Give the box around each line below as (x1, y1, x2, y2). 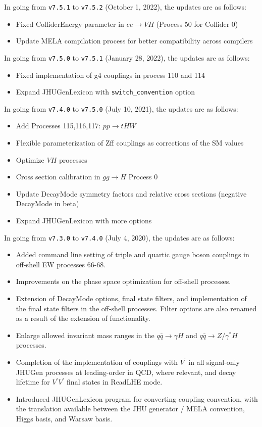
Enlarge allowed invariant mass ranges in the (16, 329, 154, 340)
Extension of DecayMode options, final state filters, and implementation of (16, 293, 247, 303)
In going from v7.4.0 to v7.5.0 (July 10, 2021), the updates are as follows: (4, 103, 238, 114)
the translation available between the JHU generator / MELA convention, (16, 403, 245, 414)
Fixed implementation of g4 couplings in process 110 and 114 (16, 69, 205, 80)
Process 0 (128, 171, 158, 182)
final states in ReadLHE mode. (67, 376, 163, 387)
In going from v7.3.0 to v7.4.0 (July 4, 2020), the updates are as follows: (4, 232, 235, 243)
